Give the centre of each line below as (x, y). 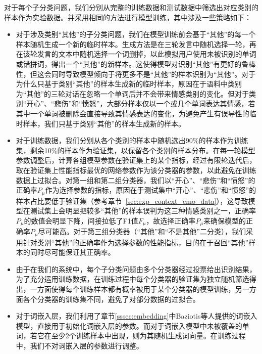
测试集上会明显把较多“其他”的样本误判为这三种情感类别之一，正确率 (143, 211)
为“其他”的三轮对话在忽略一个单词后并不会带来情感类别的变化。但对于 (133, 93)
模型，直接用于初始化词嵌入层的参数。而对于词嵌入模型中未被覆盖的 (129, 325)
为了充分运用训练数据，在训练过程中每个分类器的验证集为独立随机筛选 (133, 279)
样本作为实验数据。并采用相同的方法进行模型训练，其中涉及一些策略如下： (128, 17)
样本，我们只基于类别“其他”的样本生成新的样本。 (104, 123)
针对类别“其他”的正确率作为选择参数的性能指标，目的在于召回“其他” (136, 242)
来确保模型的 (225, 220)
